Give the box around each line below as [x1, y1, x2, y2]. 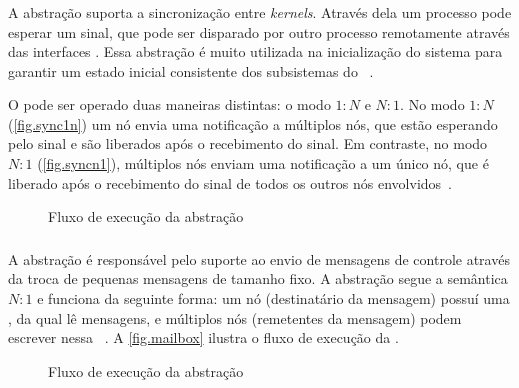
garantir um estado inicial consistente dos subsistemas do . [8, 60, 374, 81]
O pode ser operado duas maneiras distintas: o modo [8, 94, 331, 115]
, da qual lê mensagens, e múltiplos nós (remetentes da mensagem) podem [8, 307, 462, 328]
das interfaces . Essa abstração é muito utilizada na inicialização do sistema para [8, 41, 503, 62]
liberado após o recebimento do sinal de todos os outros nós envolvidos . [8, 172, 452, 193]
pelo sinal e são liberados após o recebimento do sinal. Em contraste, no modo [8, 133, 488, 154]
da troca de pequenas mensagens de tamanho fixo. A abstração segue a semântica [8, 268, 508, 289]
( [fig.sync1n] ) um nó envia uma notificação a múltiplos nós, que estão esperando [8, 113, 498, 134]
